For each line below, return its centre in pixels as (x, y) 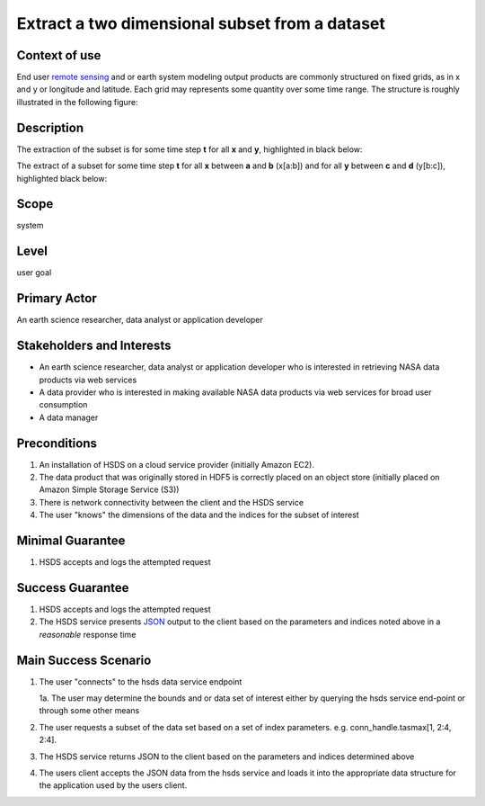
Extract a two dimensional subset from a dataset (201, 23)
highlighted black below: (62, 178)
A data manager (69, 417)
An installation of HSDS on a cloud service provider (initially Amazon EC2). (176, 464)
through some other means (89, 711)
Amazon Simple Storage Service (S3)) (109, 489)
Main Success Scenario (84, 660)
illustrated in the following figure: (77, 102)
